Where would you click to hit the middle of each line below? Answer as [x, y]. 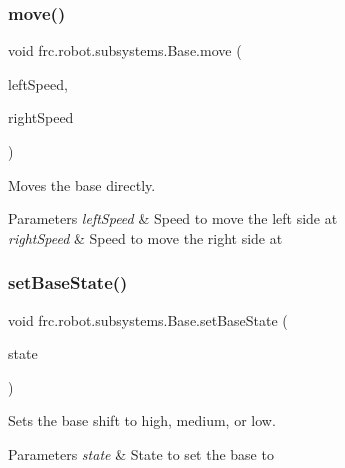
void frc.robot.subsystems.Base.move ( [125, 50]
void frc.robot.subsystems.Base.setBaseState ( [148, 319]
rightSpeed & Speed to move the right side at [145, 237]
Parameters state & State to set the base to [141, 453]
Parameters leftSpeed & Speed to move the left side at [173, 218]
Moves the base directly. [82, 184]
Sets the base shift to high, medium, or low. [142, 420]
